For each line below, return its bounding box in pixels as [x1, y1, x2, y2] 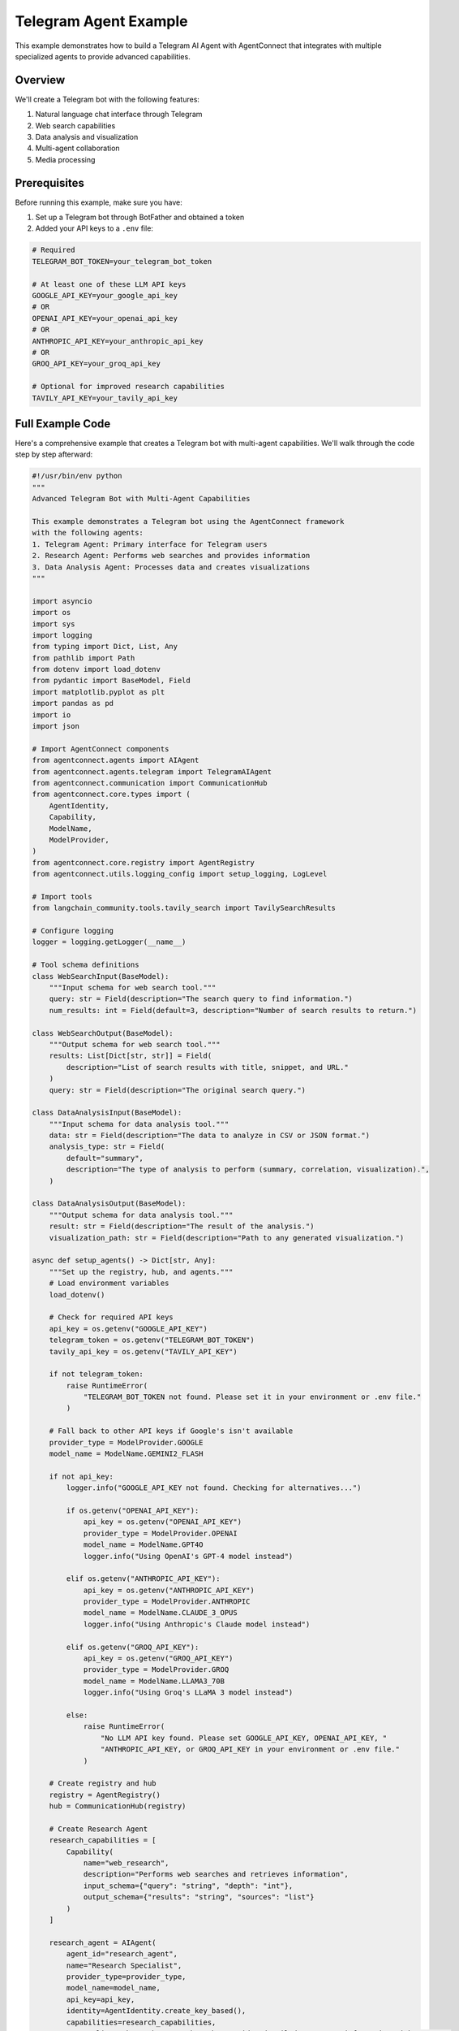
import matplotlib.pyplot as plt [32, 687, 165, 696]
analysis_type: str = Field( [49, 1142, 165, 1151]
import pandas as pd [32, 699, 114, 708]
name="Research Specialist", [66, 1960, 182, 1970]
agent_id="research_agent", [66, 1950, 178, 1959]
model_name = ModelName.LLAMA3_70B [83, 1676, 225, 1686]
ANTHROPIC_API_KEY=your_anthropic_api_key [32, 336, 204, 345]
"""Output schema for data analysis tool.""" [49, 1210, 234, 1219]
